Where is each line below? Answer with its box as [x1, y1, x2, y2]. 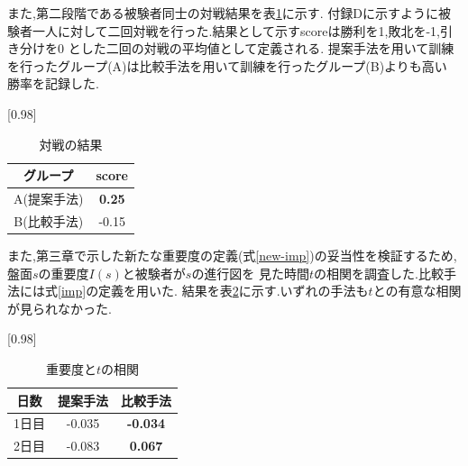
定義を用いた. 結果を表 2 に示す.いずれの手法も [98, 281, 369, 300]
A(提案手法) [14, 189, 84, 207]
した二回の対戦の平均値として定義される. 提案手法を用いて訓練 [80, 39, 454, 58]
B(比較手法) [14, 211, 84, 230]
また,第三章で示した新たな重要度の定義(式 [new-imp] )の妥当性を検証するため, [7, 245, 457, 264]
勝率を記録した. [7, 74, 99, 93]
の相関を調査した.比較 [314, 263, 445, 282]
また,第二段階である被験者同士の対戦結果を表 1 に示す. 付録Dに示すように [7, 4, 439, 22]
